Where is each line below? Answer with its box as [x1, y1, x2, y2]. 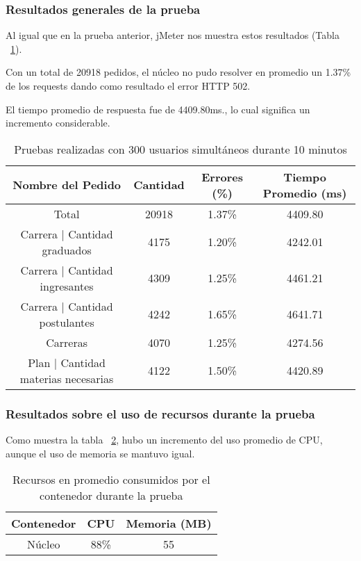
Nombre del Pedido [12, 177, 121, 193]
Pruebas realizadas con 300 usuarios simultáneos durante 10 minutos [14, 140, 347, 157]
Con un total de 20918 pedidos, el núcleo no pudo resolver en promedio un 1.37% [6, 65, 351, 79]
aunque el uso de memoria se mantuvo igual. [6, 446, 195, 460]
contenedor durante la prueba [40, 487, 183, 504]
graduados [42, 241, 92, 258]
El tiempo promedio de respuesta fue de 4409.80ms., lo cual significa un [6, 101, 310, 116]
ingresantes [40, 277, 94, 294]
